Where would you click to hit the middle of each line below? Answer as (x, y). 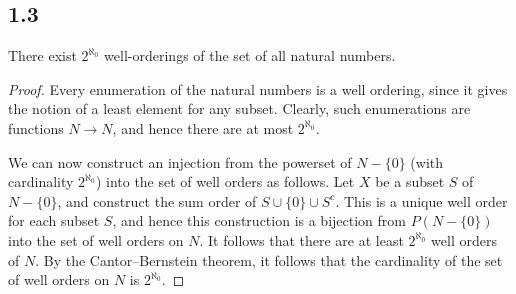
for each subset (54, 220)
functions (36, 127)
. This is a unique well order (421, 200)
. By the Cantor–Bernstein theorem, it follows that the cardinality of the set (269, 259)
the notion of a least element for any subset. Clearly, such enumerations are (239, 108)
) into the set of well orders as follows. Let (225, 181)
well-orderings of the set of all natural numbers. (250, 55)
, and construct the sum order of (157, 200)
